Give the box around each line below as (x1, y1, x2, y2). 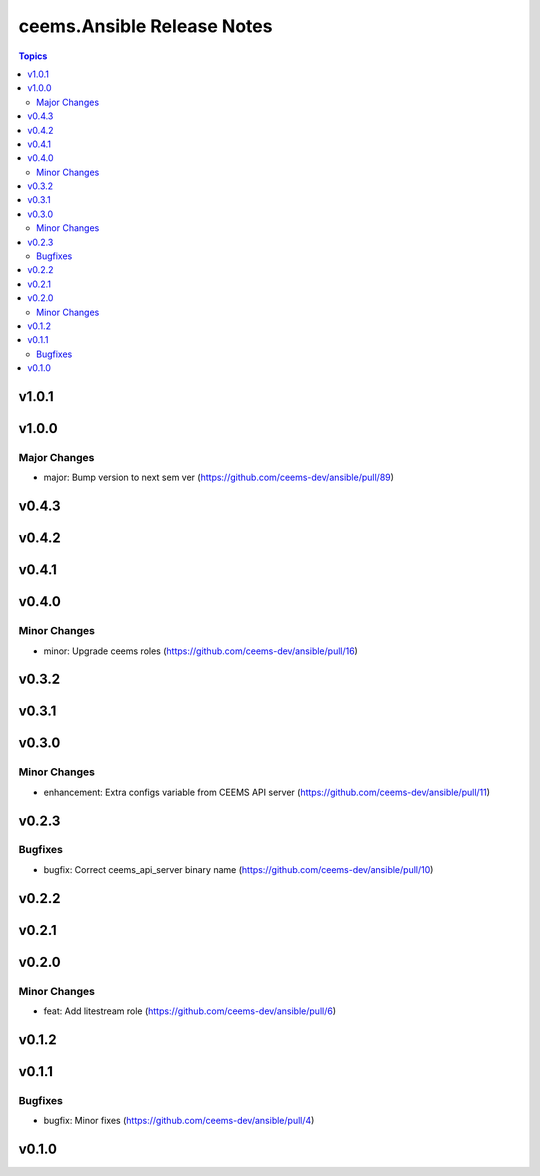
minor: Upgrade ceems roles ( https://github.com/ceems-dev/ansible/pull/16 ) (43, 645, 359, 657)
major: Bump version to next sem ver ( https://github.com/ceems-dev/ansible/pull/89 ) (43, 471, 395, 484)
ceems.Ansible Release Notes (18, 15, 273, 37)
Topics (18, 50, 48, 62)
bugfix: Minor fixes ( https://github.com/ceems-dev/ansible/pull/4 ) (43, 1115, 315, 1127)
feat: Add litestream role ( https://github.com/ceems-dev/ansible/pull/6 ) (43, 1005, 337, 1017)
